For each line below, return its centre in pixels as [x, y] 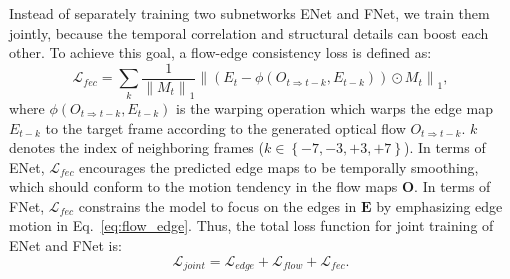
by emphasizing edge [439, 205]
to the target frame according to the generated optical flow [225, 127]
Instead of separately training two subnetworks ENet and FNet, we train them [249, 13]
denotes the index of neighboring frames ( [136, 147]
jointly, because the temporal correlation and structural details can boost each [249, 32]
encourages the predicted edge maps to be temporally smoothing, [279, 166]
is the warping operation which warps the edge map [334, 107]
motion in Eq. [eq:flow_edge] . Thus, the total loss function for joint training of [251, 225]
